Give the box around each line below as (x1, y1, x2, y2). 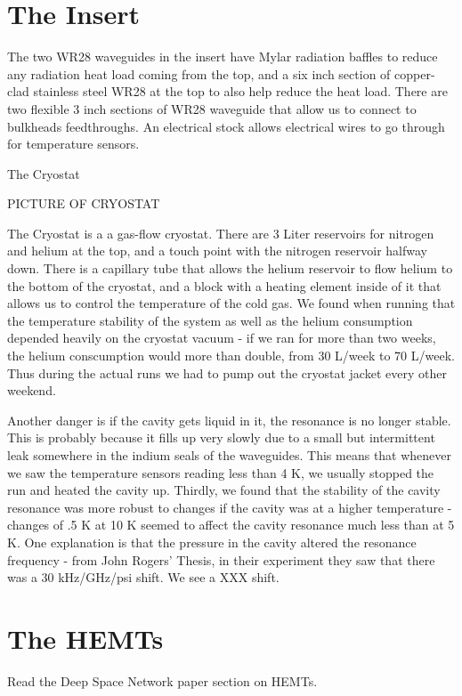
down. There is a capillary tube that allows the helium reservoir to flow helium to (7, 259, 453, 278)
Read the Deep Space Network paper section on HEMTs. (7, 671, 318, 690)
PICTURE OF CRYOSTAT (7, 194, 160, 213)
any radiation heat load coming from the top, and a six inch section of (7, 64, 391, 83)
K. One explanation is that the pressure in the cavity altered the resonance (7, 532, 417, 551)
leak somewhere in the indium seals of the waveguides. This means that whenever (7, 446, 452, 464)
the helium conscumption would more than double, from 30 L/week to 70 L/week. (7, 346, 455, 365)
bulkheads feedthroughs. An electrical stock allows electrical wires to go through (7, 117, 445, 135)
